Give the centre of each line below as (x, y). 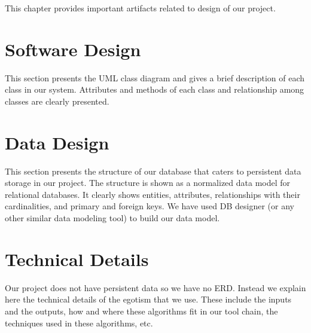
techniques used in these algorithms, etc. (79, 323)
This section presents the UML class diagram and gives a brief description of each (155, 77)
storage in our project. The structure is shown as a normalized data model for (148, 183)
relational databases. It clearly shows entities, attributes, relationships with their (153, 194)
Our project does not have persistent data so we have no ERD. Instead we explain (155, 287)
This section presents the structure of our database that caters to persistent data (153, 171)
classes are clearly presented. (57, 101)
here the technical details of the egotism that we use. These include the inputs (148, 299)
